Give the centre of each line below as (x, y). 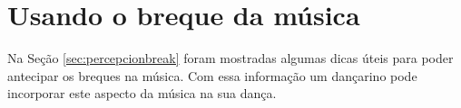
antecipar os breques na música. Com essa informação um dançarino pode (212, 75)
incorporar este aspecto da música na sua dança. (142, 93)
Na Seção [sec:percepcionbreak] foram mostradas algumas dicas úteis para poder (230, 58)
